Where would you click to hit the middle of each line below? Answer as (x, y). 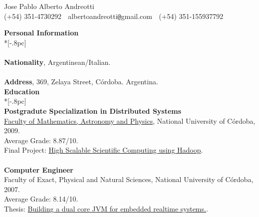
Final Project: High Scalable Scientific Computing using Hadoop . (104, 150)
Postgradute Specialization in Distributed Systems (93, 111)
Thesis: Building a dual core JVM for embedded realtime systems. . (106, 208)
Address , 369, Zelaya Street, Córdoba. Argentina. (81, 82)
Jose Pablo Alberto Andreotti (49, 6)
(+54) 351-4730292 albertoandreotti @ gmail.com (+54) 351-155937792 (114, 16)
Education (22, 91)
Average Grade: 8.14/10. (41, 199)
